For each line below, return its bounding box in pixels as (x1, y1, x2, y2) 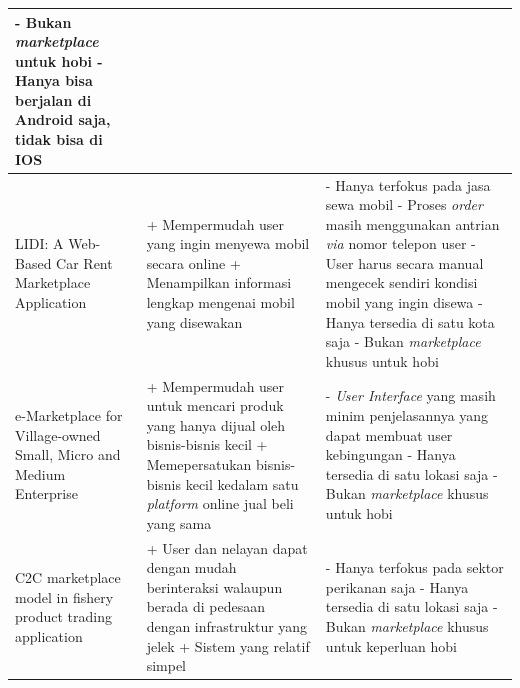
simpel (146, 655, 186, 676)
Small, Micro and (15, 444, 121, 465)
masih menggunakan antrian (325, 213, 500, 234)
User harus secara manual (325, 252, 484, 273)
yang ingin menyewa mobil (146, 233, 310, 254)
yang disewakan (146, 311, 243, 332)
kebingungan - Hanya (325, 444, 456, 465)
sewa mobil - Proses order (325, 194, 483, 215)
